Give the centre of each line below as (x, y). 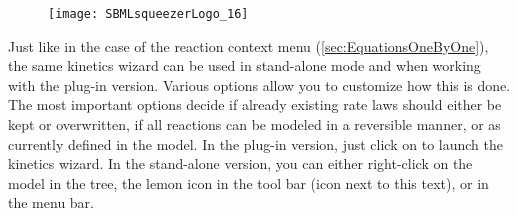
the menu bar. (51, 202)
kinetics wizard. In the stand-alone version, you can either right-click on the (240, 163)
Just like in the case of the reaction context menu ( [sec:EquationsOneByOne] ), (248, 45)
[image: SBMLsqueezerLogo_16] (148, 14)
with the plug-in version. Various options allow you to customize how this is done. (259, 84)
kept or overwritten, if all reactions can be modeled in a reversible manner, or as (254, 124)
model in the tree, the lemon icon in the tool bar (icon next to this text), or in (248, 182)
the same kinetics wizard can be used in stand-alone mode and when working (244, 65)
